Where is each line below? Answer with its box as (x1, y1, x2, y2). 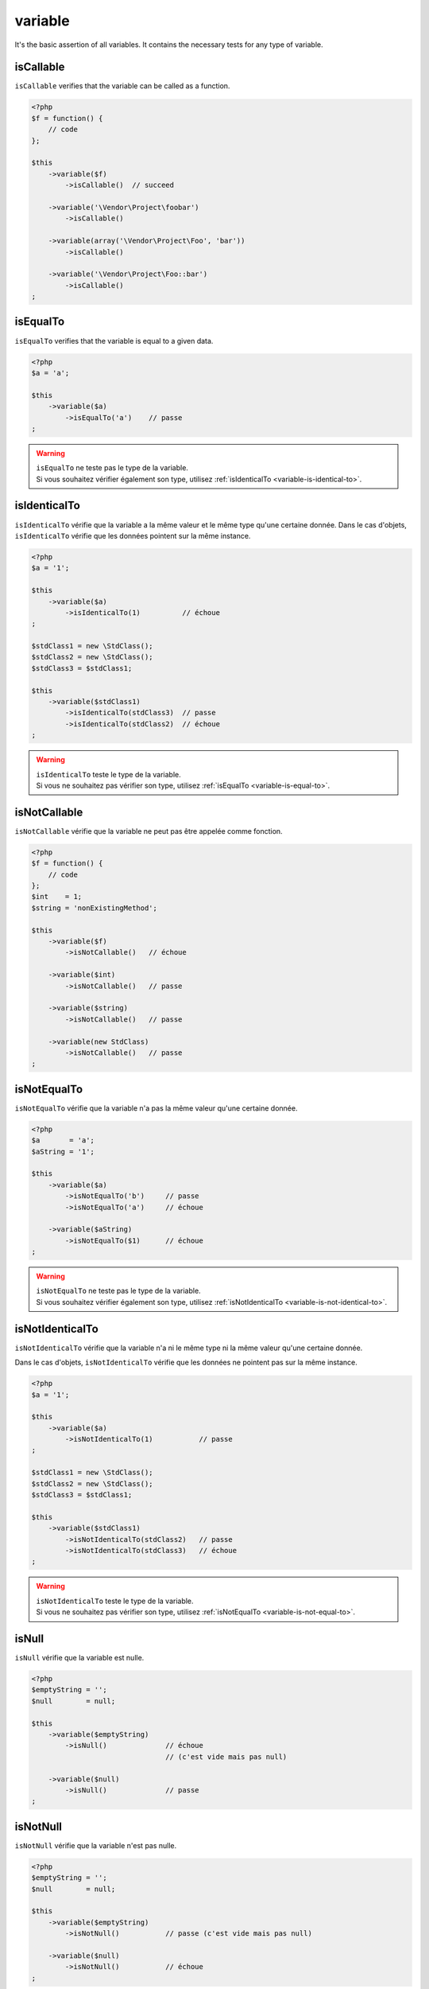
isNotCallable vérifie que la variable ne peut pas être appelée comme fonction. (14, 826, 283, 835)
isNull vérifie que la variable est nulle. (14, 1653, 145, 1663)
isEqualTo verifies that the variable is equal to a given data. (14, 336, 214, 345)
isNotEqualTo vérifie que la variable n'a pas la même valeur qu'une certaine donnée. (14, 1103, 298, 1113)
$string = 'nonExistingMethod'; (31, 903, 158, 913)
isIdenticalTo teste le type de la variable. (36, 769, 182, 779)
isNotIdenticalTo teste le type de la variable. (36, 1596, 194, 1606)
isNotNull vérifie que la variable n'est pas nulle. (14, 1840, 177, 1850)
